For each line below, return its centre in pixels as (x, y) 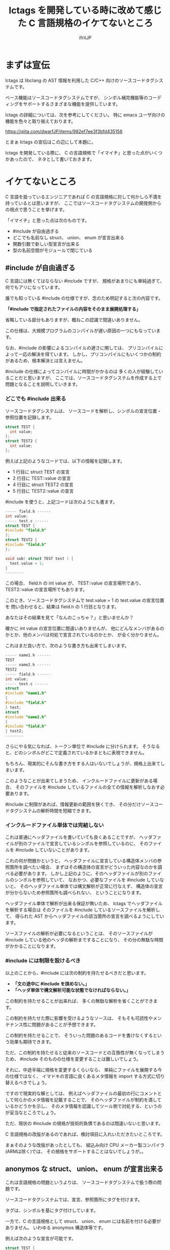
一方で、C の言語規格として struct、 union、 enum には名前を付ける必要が (83, 1221)
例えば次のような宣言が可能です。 (41, 1238)
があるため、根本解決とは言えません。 (45, 361)
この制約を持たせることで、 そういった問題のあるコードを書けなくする (79, 1035)
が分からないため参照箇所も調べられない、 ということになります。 (75, 892)
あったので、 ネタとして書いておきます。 (52, 159)
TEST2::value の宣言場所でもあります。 (46, 590)
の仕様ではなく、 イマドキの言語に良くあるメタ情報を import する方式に (81, 1076)
